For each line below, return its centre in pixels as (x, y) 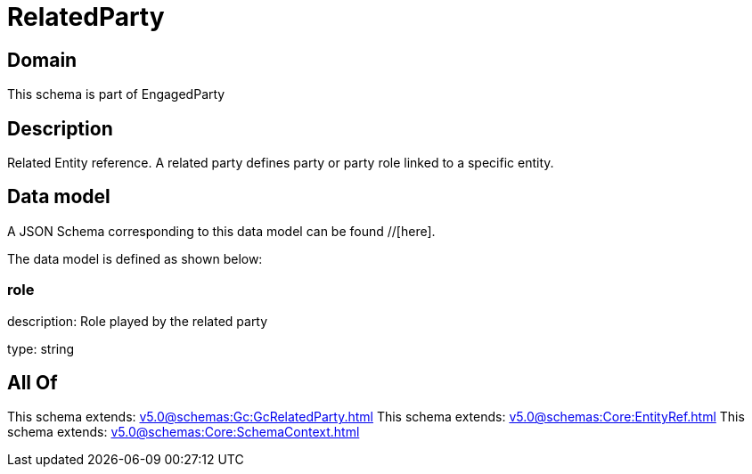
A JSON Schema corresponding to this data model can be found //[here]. (221, 231)
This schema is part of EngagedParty (116, 94)
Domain (42, 60)
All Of (33, 383)
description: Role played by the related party (138, 321)
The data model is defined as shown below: (135, 258)
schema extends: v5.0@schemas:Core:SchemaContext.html (184, 432)
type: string (41, 348)
